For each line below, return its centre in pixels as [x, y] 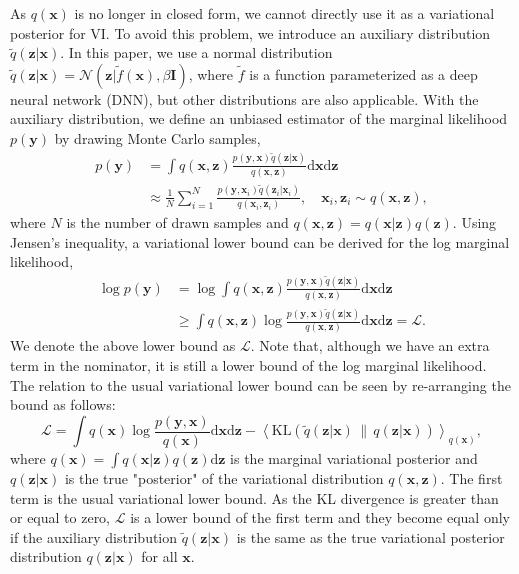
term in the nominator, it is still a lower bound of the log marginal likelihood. [248, 365]
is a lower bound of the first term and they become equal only [320, 517]
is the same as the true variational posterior [370, 536]
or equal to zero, [60, 517]
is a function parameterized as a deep [363, 73]
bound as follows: [63, 404]
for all [159, 556]
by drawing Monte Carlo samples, [157, 137]
